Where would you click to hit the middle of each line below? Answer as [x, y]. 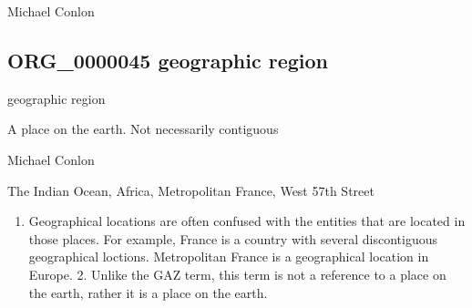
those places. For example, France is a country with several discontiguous [233, 238]
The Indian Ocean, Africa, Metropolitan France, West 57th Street [191, 190]
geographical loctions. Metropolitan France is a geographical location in [229, 257]
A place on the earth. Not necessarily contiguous [143, 129]
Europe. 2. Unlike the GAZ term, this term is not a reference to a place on [237, 274]
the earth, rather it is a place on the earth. [148, 292]
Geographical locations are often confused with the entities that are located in [247, 221]
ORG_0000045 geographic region [168, 60]
